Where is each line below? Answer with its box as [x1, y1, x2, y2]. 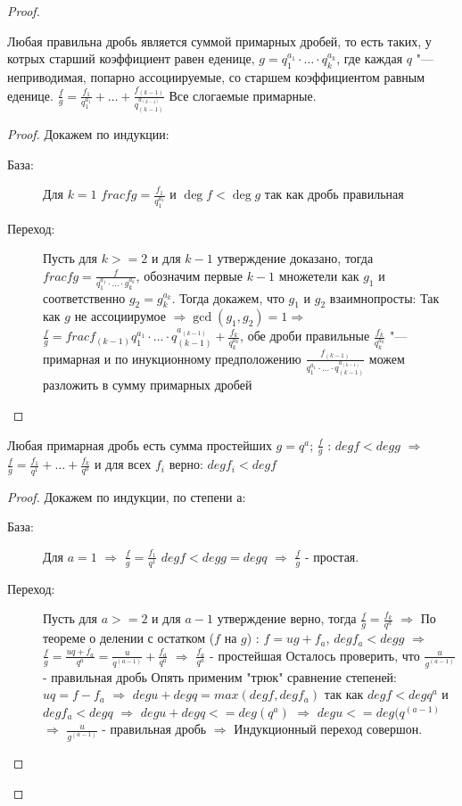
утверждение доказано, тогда [217, 249, 374, 267]
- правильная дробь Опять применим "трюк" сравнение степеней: [43, 667, 398, 686]
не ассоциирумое [74, 307, 166, 325]
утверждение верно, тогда [217, 609, 357, 628]
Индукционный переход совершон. [234, 720, 423, 738]
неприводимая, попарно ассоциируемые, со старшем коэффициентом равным [7, 67, 425, 86]
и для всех [94, 455, 152, 473]
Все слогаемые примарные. [169, 86, 317, 104]
